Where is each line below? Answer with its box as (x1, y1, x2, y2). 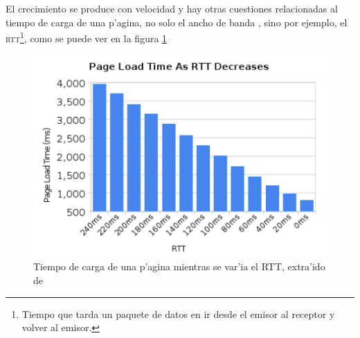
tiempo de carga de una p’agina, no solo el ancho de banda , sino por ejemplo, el (6, 15, 348, 29)
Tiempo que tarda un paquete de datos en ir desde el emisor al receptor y (21, 306, 335, 321)
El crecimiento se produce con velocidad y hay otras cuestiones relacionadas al (6, 1, 338, 15)
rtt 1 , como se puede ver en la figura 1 (6, 29, 168, 45)
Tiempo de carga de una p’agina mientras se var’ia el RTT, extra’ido (33, 259, 325, 274)
